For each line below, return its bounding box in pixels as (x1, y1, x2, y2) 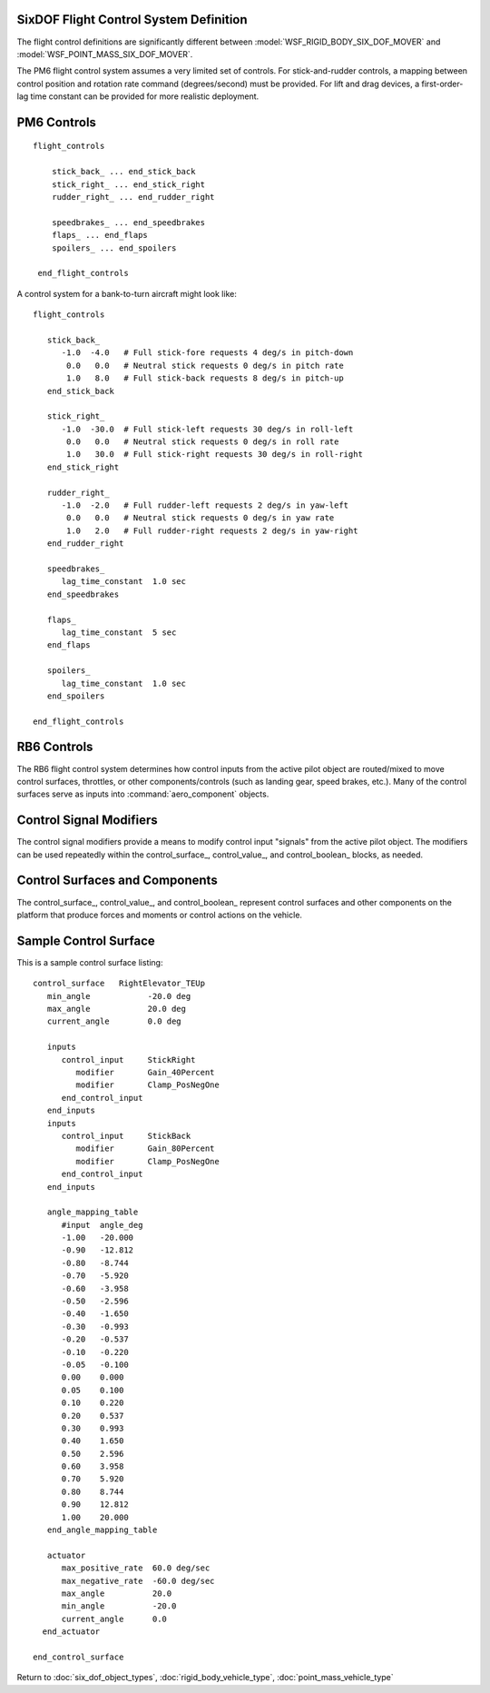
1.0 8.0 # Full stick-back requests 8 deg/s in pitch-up (66, 373, 344, 383)
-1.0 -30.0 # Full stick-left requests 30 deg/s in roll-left (61, 423, 354, 434)
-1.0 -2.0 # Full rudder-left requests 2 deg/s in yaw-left (61, 500, 349, 510)
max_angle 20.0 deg (46, 1004, 186, 1015)
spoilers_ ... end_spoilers (51, 243, 177, 253)
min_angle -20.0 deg (46, 991, 191, 1001)
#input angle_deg (61, 1220, 143, 1230)
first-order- (421, 78, 464, 89)
